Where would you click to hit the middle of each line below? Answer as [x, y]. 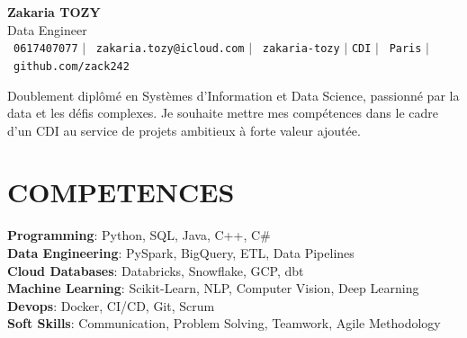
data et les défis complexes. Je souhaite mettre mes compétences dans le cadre [223, 113]
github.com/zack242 [72, 66]
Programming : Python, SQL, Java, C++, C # [139, 235]
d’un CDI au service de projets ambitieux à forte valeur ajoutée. [184, 130]
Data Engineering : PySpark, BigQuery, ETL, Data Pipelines [181, 253]
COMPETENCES [121, 192]
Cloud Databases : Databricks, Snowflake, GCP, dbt [156, 270]
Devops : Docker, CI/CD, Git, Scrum [111, 305]
